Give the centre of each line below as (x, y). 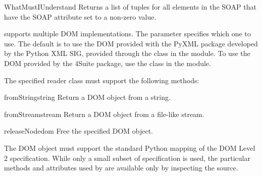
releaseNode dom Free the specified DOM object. (79, 131)
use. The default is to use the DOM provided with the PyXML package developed (131, 43)
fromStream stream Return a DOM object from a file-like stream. (104, 114)
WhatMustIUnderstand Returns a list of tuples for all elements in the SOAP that (130, 7)
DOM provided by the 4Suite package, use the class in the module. (108, 63)
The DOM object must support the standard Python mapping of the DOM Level (130, 148)
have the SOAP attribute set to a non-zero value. (80, 16)
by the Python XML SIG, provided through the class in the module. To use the (127, 53)
